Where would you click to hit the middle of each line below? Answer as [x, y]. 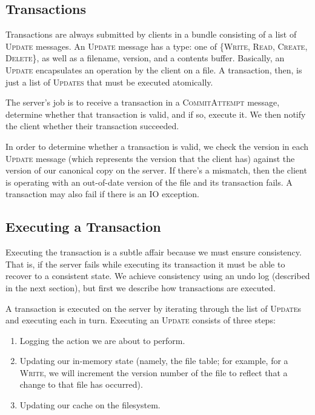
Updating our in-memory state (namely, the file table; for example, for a [154, 361]
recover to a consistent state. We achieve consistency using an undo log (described [158, 276]
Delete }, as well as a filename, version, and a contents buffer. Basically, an [145, 58]
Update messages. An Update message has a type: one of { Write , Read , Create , [157, 46]
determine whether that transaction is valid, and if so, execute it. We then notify [156, 114]
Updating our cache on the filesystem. [90, 405]
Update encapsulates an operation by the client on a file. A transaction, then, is [154, 69]
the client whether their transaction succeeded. [92, 126]
